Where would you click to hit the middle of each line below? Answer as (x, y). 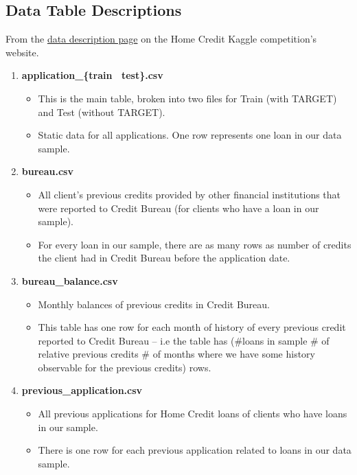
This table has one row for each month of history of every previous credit (192, 327)
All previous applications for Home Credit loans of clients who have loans (193, 414)
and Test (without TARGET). (102, 112)
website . (22, 52)
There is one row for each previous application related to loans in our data (195, 450)
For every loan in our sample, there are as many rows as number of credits (195, 244)
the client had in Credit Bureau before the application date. (164, 258)
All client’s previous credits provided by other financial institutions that (189, 194)
